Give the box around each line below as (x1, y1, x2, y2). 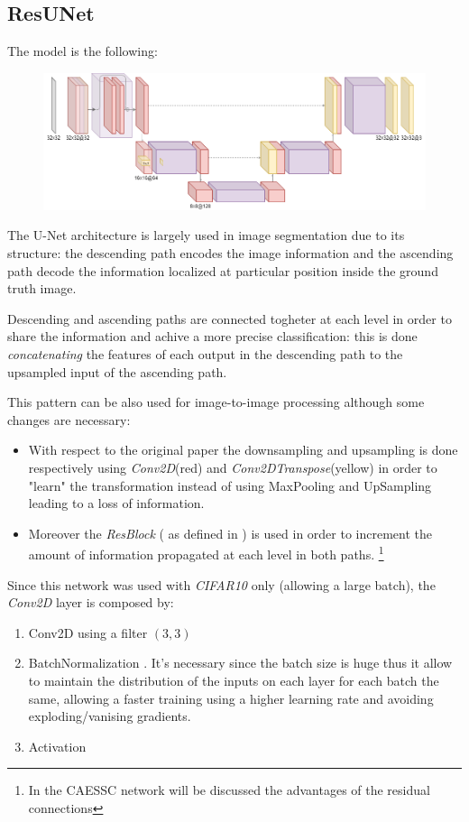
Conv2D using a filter (28, 623, 148, 642)
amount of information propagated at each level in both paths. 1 (28, 542, 384, 563)
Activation (28, 736, 87, 755)
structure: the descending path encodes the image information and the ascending (7, 244, 454, 263)
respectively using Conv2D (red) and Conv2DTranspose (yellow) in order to (28, 457, 437, 476)
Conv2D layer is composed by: (7, 593, 174, 612)
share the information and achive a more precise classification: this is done (7, 327, 418, 346)
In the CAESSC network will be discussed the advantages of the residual (28, 780, 430, 799)
